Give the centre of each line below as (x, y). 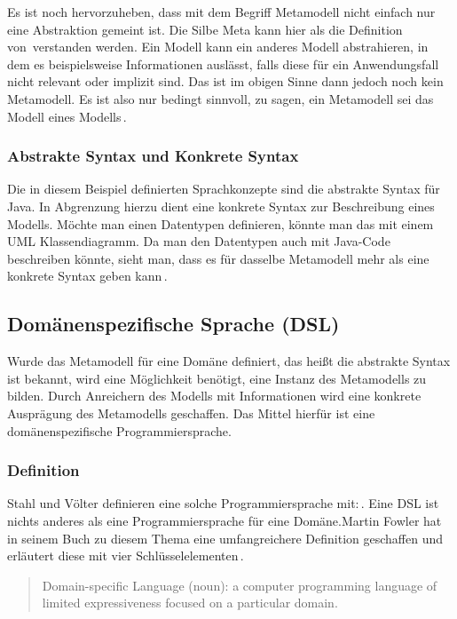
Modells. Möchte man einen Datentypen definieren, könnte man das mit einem (221, 223)
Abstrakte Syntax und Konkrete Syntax (153, 156)
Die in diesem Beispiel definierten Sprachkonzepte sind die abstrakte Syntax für (224, 189)
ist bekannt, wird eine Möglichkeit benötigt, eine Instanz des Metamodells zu (217, 378)
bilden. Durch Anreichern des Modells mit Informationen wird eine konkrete (214, 396)
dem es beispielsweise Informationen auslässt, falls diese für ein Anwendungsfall (223, 63)
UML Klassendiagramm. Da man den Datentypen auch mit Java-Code (199, 241)
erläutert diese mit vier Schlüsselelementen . (126, 556)
